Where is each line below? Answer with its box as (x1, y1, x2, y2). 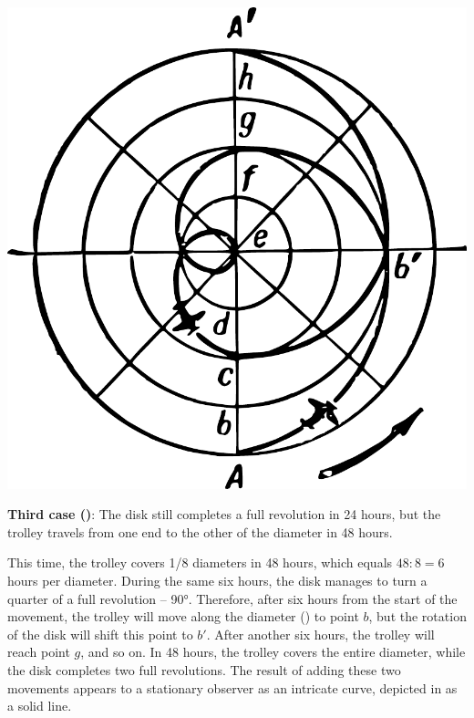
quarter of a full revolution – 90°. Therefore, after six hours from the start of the (7, 588, 458, 608)
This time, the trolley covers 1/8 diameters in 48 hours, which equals (7, 553, 393, 572)
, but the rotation (368, 607, 467, 626)
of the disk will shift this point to (7, 624, 193, 643)
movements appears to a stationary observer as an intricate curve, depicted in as (7, 678, 458, 697)
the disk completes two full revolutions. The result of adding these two (7, 660, 401, 679)
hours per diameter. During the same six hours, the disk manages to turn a (7, 571, 428, 589)
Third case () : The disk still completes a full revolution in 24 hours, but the (7, 505, 441, 524)
